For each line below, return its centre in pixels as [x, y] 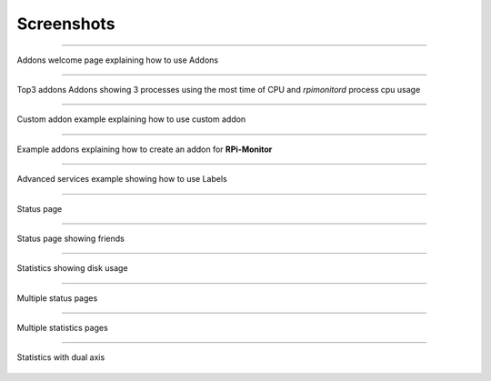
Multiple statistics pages [62, 328]
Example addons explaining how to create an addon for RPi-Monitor [145, 149]
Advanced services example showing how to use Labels [122, 179]
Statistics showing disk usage [72, 268]
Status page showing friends [70, 238]
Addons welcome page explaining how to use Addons [117, 60]
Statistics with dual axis [61, 357]
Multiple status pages [57, 298]
